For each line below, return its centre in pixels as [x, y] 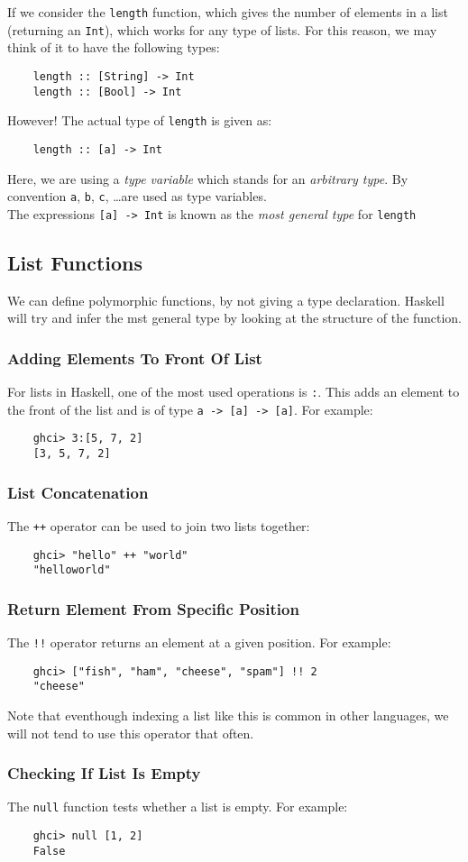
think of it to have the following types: [114, 47]
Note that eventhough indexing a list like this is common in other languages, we [228, 715]
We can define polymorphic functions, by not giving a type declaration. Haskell [226, 300]
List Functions [75, 262]
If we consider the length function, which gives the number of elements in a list [228, 12]
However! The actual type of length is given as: [140, 120]
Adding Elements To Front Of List [135, 358]
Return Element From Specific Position [153, 608]
